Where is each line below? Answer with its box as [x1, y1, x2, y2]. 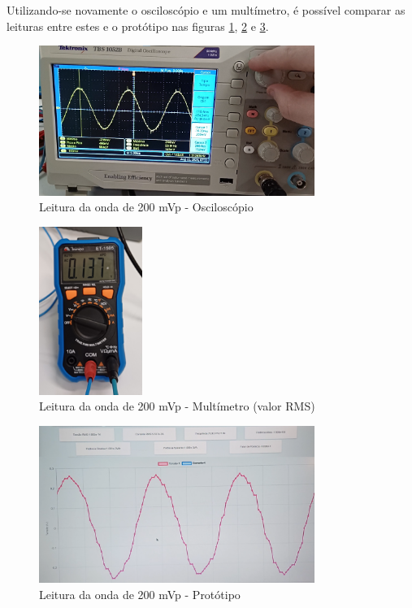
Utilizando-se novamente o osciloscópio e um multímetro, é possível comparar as [7, 2, 405, 18]
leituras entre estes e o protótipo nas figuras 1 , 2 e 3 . [7, 17, 269, 34]
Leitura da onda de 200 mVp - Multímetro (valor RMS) [39, 397, 315, 415]
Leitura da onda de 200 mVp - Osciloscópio [39, 198, 254, 215]
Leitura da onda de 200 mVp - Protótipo [39, 585, 241, 602]
